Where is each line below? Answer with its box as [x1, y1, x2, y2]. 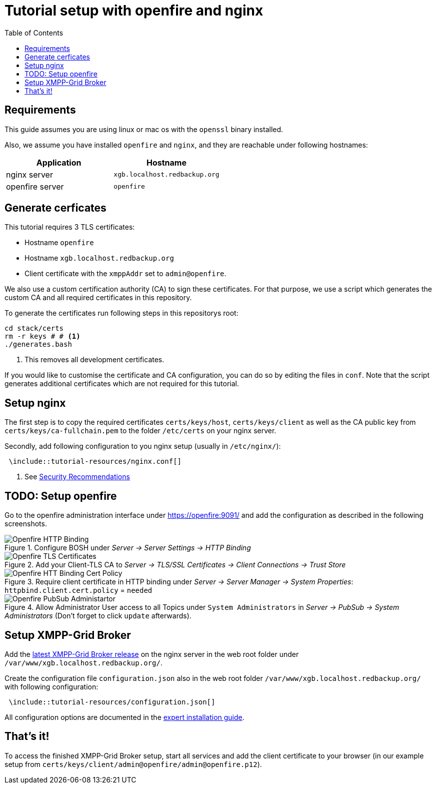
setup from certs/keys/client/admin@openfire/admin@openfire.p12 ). [4, 759, 262, 768]
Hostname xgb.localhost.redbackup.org [24, 254, 174, 263]
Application [36, 157, 81, 168]
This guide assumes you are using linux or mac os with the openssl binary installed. [4, 125, 283, 134]
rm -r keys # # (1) [4, 332, 80, 341]
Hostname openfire [24, 238, 94, 247]
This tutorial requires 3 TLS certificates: [4, 223, 135, 232]
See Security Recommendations [24, 472, 130, 481]
